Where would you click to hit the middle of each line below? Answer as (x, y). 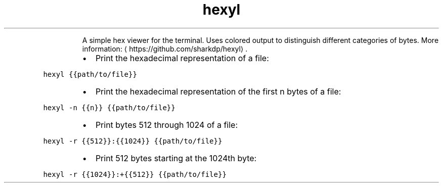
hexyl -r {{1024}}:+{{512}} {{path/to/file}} (135, 174)
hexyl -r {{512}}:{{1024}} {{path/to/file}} (133, 141)
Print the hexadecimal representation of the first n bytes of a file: (218, 91)
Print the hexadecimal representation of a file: (182, 58)
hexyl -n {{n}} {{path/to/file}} (109, 107)
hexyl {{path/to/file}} (90, 74)
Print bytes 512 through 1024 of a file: (167, 125)
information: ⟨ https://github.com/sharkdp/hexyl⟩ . (165, 49)
